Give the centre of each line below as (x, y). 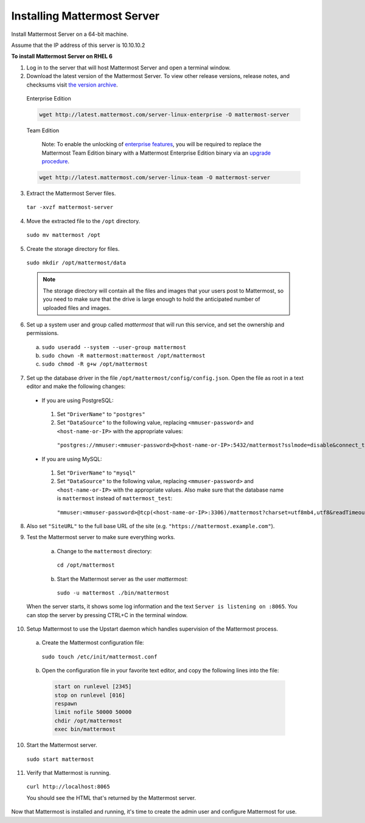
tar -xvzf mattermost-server (70, 207)
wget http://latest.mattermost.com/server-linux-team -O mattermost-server (155, 178)
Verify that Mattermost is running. (68, 772)
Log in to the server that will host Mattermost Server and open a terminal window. (129, 68)
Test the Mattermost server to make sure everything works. (101, 537)
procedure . (56, 161)
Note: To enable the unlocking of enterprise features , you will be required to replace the (151, 144)
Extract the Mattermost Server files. (71, 193)
